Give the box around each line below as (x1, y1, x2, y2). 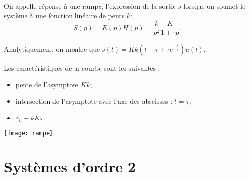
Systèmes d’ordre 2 (4, 156, 136, 177)
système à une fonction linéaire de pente (4, 10, 124, 21)
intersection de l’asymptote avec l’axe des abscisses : (15, 96, 173, 106)
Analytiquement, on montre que (4, 43, 100, 54)
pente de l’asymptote (15, 79, 78, 89)
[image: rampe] (4, 130, 53, 137)
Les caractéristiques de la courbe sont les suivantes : (4, 62, 160, 73)
